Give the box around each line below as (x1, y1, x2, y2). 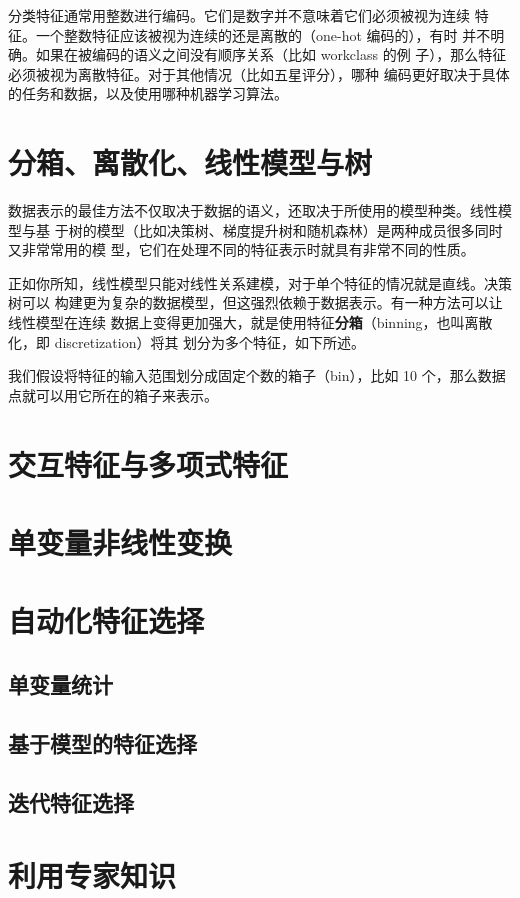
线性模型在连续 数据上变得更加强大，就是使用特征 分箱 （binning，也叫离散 (8, 312, 493, 333)
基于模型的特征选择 (8, 727, 197, 758)
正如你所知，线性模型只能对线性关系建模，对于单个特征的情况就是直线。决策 (8, 272, 512, 293)
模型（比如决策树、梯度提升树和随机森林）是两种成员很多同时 (96, 219, 503, 240)
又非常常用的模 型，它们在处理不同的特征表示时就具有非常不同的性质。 (8, 239, 475, 260)
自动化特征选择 (8, 600, 205, 641)
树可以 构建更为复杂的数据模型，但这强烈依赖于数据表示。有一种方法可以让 (8, 292, 503, 313)
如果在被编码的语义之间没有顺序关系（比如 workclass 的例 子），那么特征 (35, 44, 507, 65)
